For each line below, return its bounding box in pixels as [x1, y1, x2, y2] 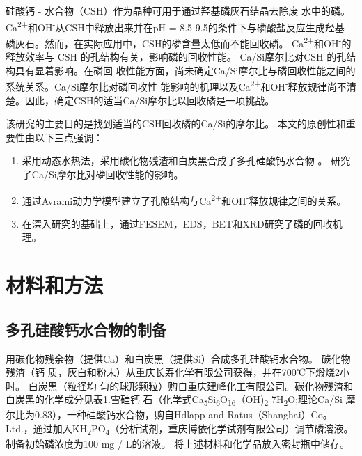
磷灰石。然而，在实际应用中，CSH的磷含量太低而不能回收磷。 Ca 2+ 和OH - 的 [6, 33, 352, 50]
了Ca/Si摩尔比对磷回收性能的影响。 [22, 166, 184, 181]
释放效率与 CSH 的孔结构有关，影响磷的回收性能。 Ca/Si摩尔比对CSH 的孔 [6, 49, 347, 64]
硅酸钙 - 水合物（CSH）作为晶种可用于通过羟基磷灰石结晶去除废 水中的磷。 [6, 3, 351, 17]
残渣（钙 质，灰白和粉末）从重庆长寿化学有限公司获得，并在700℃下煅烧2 [6, 365, 340, 379]
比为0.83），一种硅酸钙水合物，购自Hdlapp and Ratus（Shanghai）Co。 [15, 407, 333, 422]
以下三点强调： [34, 129, 103, 144]
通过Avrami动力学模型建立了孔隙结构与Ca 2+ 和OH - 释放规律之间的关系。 [22, 191, 347, 207]
